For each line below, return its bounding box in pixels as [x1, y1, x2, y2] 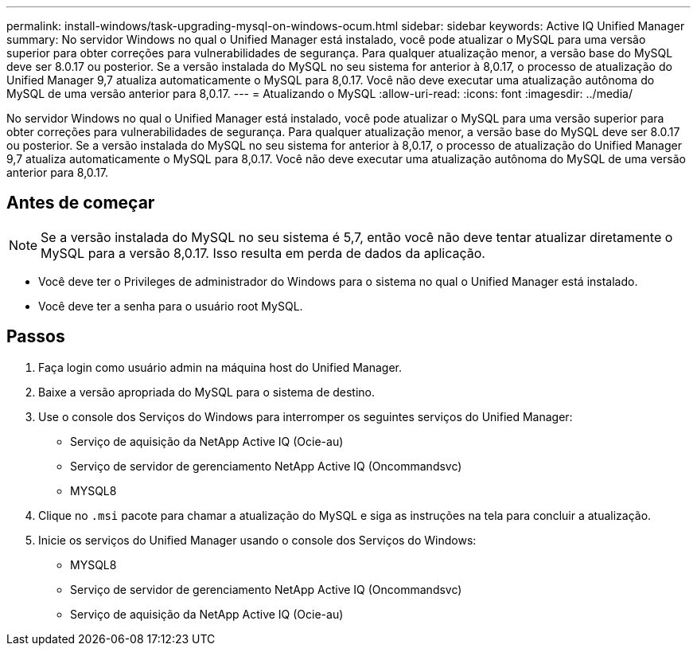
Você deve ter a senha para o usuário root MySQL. [38, 299, 303, 313]
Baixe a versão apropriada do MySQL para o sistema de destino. [38, 385, 376, 399]
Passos [6, 326, 65, 347]
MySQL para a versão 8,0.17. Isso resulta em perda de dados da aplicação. [41, 244, 485, 261]
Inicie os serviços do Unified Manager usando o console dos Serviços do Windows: [38, 533, 477, 547]
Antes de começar [6, 193, 155, 213]
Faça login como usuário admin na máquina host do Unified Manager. [38, 360, 403, 374]
